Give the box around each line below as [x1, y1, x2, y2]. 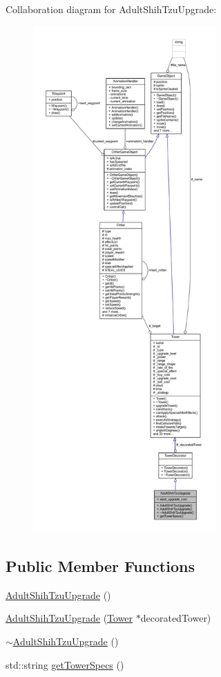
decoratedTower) [140, 611, 211, 625]
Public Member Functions [6, 555, 195, 576]
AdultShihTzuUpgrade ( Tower [6, 611, 133, 625]
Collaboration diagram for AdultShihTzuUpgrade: [6, 2, 217, 16]
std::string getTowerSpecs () [6, 657, 124, 671]
